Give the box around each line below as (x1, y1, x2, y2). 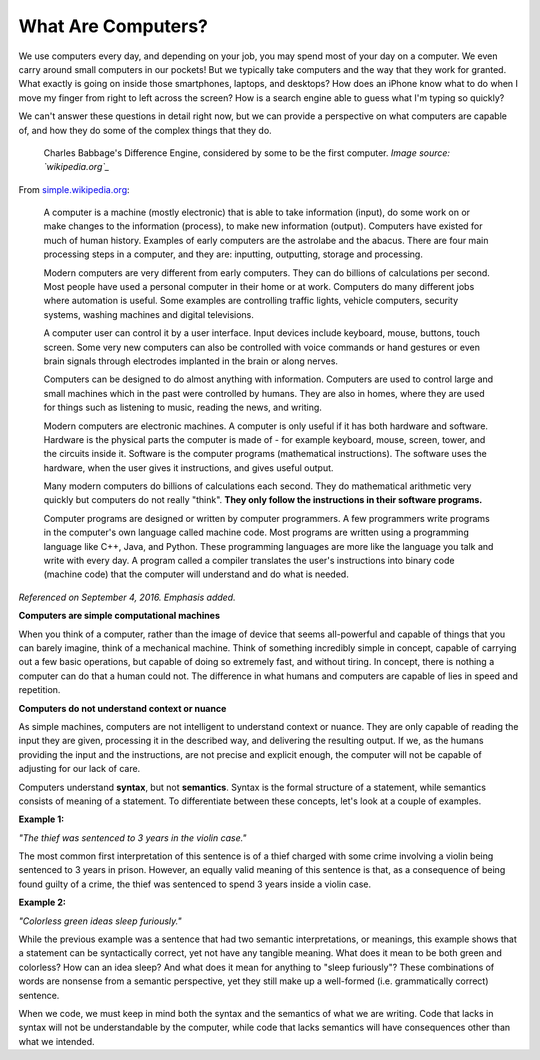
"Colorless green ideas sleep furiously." (18, 915, 182, 927)
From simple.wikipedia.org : (18, 183, 130, 195)
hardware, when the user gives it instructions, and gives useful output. (43, 461, 334, 474)
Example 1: (18, 813, 65, 825)
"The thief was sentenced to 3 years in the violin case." (18, 831, 247, 844)
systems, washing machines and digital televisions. (43, 308, 255, 320)
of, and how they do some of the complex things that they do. (18, 124, 272, 136)
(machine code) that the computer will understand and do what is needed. (43, 568, 349, 580)
